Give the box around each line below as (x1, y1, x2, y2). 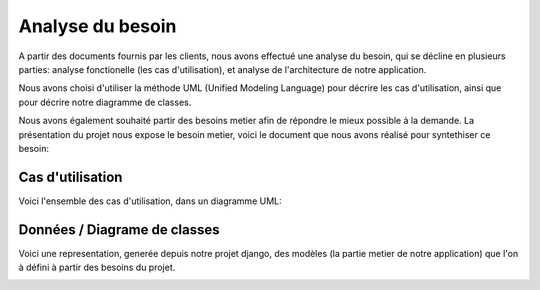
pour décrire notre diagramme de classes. (18, 96, 192, 108)
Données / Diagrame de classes (18, 221, 220, 238)
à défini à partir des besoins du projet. (18, 261, 176, 274)
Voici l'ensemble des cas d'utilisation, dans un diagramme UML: (18, 195, 282, 207)
